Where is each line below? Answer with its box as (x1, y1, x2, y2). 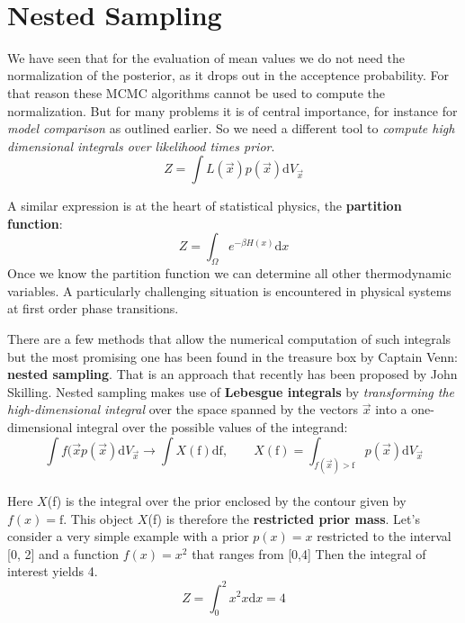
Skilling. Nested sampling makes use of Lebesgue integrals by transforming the (7, 382, 455, 401)
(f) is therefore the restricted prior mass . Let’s (148, 509, 420, 528)
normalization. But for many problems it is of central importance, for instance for (7, 101, 458, 120)
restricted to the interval (317, 527, 452, 546)
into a (375, 400, 407, 419)
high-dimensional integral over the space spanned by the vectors (7, 400, 359, 419)
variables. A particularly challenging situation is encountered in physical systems (7, 281, 452, 300)
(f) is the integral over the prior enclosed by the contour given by (47, 492, 407, 510)
